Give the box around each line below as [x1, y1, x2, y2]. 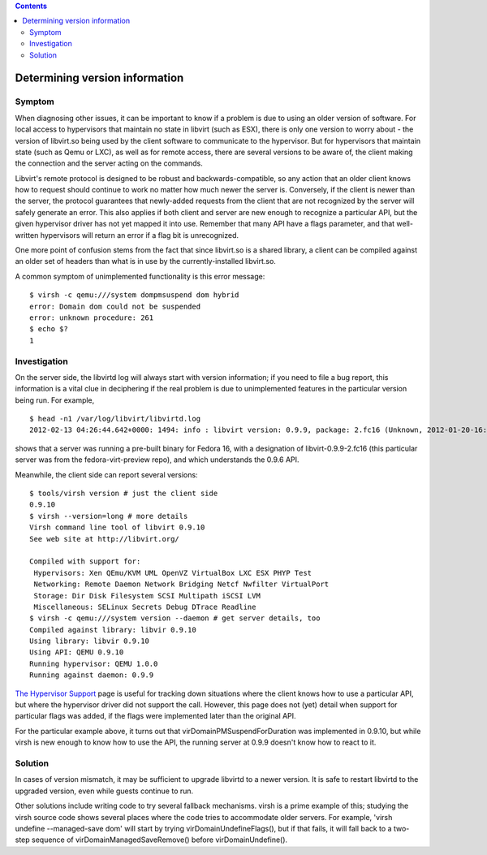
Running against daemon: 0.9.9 [29, 671, 154, 680]
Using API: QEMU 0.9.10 [29, 648, 124, 657]
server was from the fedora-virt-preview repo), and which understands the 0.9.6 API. [15, 455, 300, 464]
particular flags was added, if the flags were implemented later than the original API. [15, 711, 296, 721]
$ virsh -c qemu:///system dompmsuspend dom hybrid [29, 291, 239, 300]
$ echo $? [29, 325, 68, 334]
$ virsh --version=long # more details [29, 512, 188, 520]
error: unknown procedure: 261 [29, 313, 154, 322]
